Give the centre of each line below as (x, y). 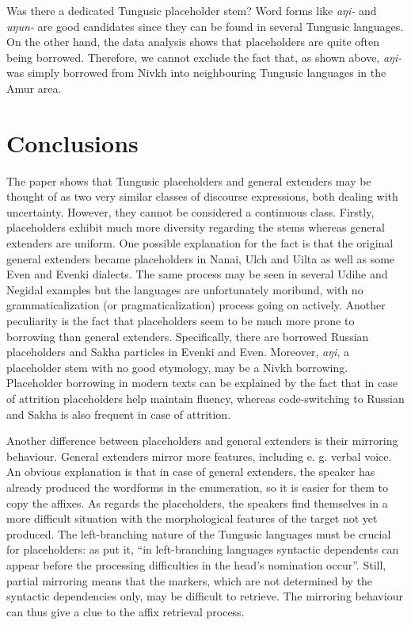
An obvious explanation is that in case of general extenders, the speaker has (191, 472)
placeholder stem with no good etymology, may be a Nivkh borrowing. (177, 367)
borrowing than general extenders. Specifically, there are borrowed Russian (188, 336)
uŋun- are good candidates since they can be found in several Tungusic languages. (205, 26)
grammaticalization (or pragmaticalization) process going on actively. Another (196, 305)
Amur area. (34, 88)
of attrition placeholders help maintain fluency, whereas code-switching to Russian (205, 398)
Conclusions (72, 142)
